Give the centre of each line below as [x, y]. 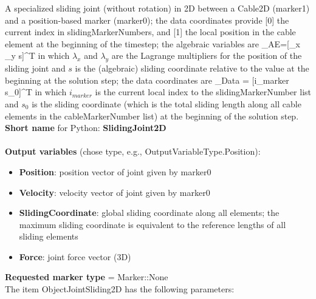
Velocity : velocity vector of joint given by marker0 [115, 192]
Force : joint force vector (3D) [75, 256]
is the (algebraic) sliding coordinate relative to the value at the [192, 68]
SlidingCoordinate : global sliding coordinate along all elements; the [149, 213]
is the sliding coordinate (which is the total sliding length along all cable [167, 103]
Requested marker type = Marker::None [87, 277]
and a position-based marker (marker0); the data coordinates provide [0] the [147, 20]
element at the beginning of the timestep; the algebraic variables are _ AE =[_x [153, 43]
